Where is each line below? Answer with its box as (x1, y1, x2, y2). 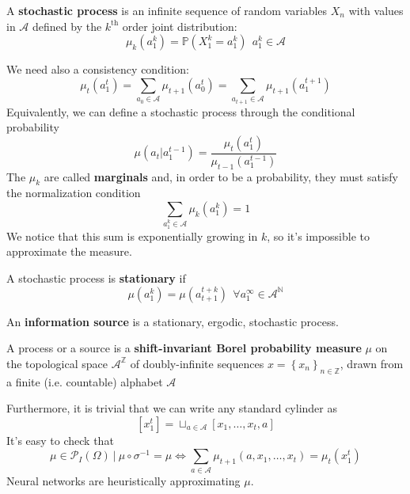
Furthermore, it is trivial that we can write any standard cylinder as (6, 400, 337, 416)
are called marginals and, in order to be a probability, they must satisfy (44, 168, 398, 184)
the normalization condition (6, 184, 141, 201)
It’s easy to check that (6, 431, 114, 448)
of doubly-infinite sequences (130, 355, 264, 371)
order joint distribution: (122, 17, 237, 34)
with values (348, 2, 404, 18)
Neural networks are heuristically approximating (6, 472, 241, 488)
